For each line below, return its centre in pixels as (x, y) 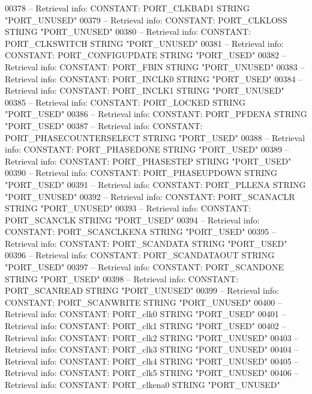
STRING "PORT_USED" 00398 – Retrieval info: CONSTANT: (122, 278)
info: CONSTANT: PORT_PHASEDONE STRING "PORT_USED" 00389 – (147, 149)
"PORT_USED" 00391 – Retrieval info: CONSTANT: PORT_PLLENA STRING (155, 184)
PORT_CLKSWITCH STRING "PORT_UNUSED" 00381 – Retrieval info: (144, 43)
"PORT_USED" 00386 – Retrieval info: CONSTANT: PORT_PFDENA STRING (156, 114)
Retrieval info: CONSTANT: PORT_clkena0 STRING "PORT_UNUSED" (142, 384)
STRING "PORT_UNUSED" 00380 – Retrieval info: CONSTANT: (128, 32)
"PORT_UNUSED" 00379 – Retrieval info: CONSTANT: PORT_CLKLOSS (146, 20)
